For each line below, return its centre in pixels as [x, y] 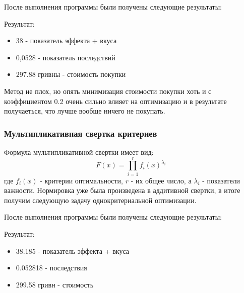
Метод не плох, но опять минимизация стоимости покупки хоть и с [108, 91]
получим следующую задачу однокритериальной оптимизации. [100, 200]
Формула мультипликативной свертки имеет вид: [79, 152]
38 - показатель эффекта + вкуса [66, 40]
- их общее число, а [161, 180]
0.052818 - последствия [51, 268]
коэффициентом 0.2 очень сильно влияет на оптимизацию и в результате [115, 101]
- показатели [221, 180]
